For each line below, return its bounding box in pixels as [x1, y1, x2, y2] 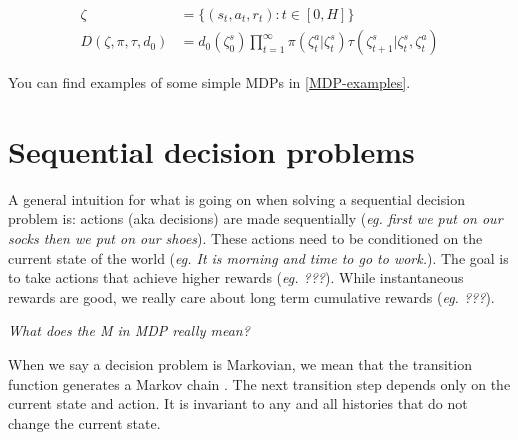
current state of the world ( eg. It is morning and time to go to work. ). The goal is [8, 247, 509, 268]
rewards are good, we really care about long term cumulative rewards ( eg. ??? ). [8, 286, 495, 307]
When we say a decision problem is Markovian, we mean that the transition [8, 353, 472, 374]
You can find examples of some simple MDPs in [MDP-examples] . [8, 72, 411, 93]
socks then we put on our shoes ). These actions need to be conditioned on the [8, 227, 483, 248]
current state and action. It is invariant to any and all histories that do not [8, 393, 468, 414]
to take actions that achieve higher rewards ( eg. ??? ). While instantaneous [8, 267, 464, 288]
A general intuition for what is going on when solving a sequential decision [8, 188, 465, 209]
